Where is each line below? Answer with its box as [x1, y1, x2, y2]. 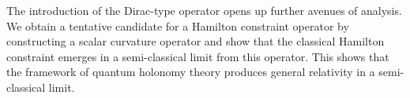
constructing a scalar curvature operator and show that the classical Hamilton [6, 33, 385, 49]
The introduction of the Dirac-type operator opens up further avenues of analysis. [6, 2, 402, 18]
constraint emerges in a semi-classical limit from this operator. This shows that [6, 48, 389, 64]
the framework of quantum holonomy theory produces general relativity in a [6, 64, 375, 80]
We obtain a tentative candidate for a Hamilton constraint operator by [6, 17, 349, 34]
